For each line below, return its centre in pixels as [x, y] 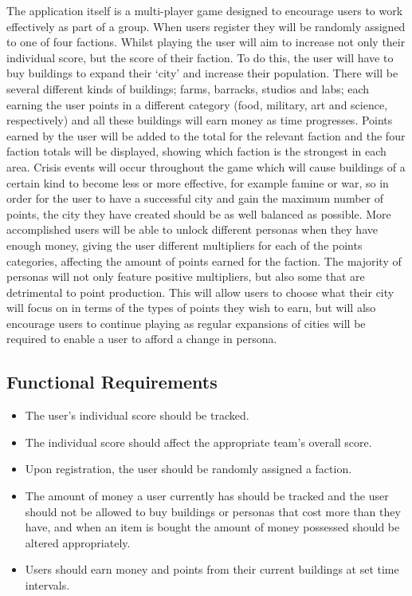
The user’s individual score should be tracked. [137, 415]
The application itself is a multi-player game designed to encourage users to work [205, 10]
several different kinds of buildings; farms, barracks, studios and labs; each [188, 88]
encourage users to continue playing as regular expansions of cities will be [186, 323]
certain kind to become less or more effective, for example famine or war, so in [198, 182]
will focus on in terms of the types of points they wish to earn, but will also [191, 308]
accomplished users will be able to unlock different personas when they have [192, 229]
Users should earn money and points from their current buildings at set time [212, 569]
